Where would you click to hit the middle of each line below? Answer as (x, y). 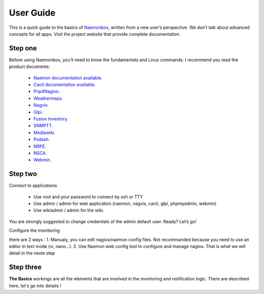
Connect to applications (33, 185)
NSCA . (40, 153)
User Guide (32, 13)
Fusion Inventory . (51, 119)
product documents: (30, 67)
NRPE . (40, 146)
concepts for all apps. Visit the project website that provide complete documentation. (95, 34)
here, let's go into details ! (35, 286)
